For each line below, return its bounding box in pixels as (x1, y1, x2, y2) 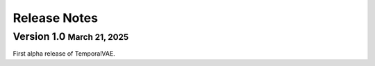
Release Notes (12, 10, 99, 25)
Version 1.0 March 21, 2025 (12, 30, 129, 43)
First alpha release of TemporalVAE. (12, 49, 116, 58)
